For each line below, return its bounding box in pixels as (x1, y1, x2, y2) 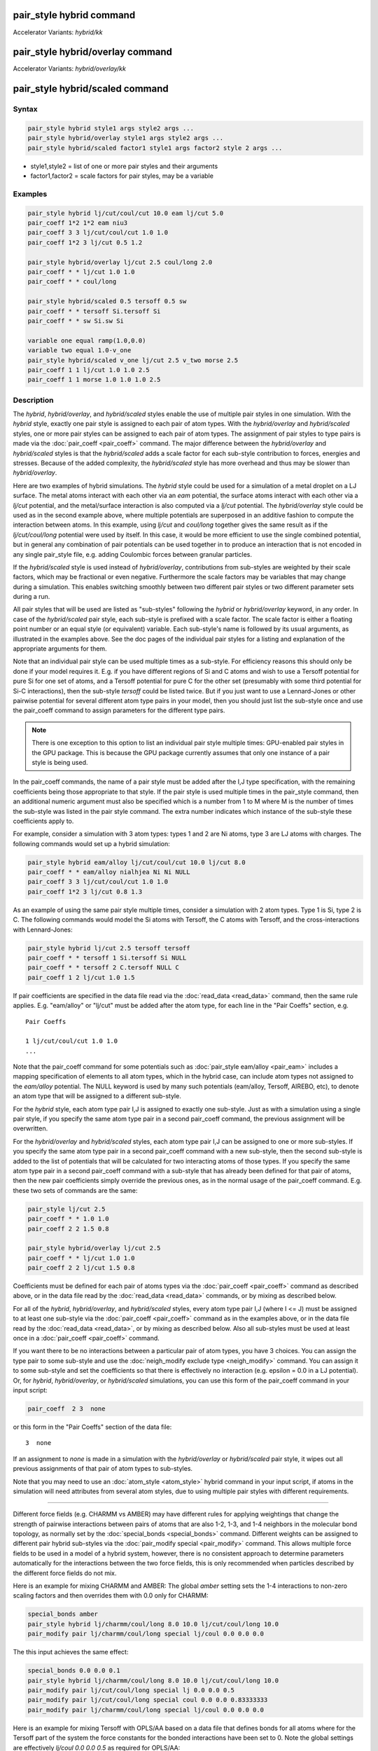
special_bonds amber (27, 1610, 98, 1618)
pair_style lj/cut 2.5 (27, 1205, 106, 1213)
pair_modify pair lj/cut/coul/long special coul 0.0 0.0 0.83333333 (27, 1696, 268, 1704)
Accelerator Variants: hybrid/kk (13, 28, 103, 36)
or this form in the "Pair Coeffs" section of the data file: (13, 1423, 172, 1431)
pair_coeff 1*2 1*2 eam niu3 (27, 219, 128, 227)
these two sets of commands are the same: (13, 1186, 138, 1194)
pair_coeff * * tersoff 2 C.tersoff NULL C (27, 964, 180, 971)
